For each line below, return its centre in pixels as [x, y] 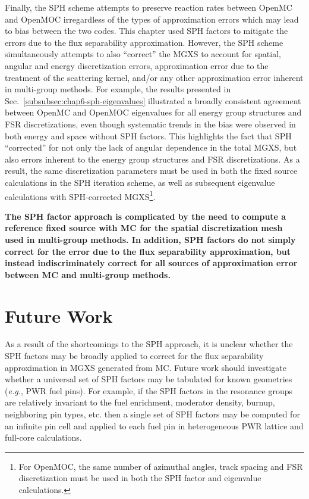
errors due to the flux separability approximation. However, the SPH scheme [144, 42]
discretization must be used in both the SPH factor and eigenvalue [140, 478]
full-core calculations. [43, 437]
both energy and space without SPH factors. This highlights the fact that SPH [148, 135]
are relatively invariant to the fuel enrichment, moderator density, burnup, [140, 402]
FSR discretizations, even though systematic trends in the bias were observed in [150, 124]
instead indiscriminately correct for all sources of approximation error [151, 263]
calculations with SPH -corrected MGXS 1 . [80, 195]
